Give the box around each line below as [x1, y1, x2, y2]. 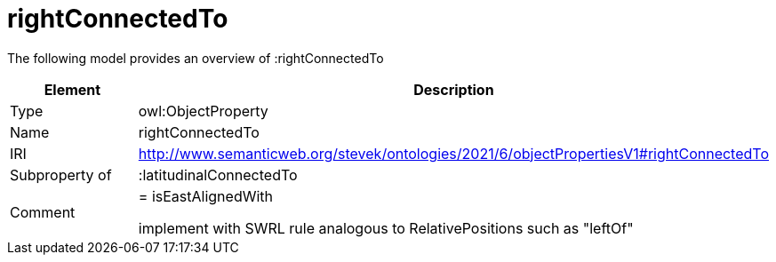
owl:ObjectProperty [138, 101, 268, 120]
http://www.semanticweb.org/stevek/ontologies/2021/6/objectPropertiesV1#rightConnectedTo [138, 144, 769, 163]
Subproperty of [10, 165, 112, 184]
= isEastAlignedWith [138, 187, 274, 205]
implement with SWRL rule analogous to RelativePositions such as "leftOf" [138, 218, 634, 237]
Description [413, 80, 494, 99]
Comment [10, 202, 76, 221]
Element [44, 80, 101, 99]
